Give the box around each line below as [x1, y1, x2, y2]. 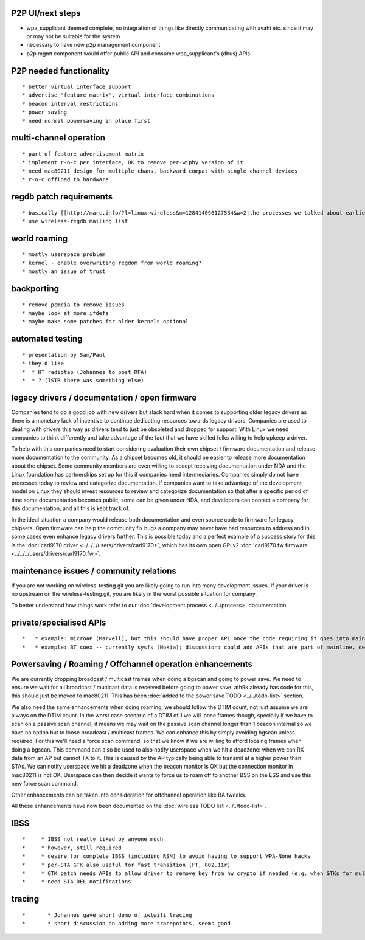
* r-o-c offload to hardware [22, 176, 109, 183]
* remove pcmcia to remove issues [22, 301, 125, 308]
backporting [11, 283, 59, 294]
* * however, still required [22, 844, 122, 851]
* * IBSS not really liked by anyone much [22, 836, 164, 843]
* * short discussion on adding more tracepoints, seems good [22, 920, 231, 927]
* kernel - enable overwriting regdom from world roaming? [22, 259, 202, 266]
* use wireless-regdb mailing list [22, 218, 128, 225]
